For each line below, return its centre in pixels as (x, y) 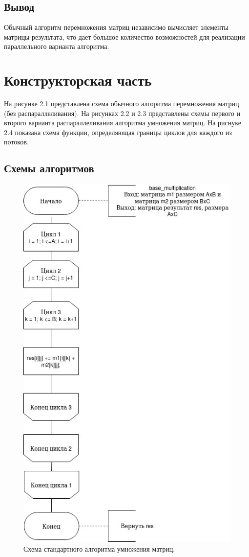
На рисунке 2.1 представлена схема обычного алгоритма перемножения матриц (122, 104)
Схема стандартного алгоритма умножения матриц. (99, 548)
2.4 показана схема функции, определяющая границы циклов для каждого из (118, 132)
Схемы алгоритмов (49, 168)
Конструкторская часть (78, 80)
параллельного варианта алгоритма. (57, 46)
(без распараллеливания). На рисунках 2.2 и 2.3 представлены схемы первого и (122, 113)
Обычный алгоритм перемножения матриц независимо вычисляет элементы (116, 27)
